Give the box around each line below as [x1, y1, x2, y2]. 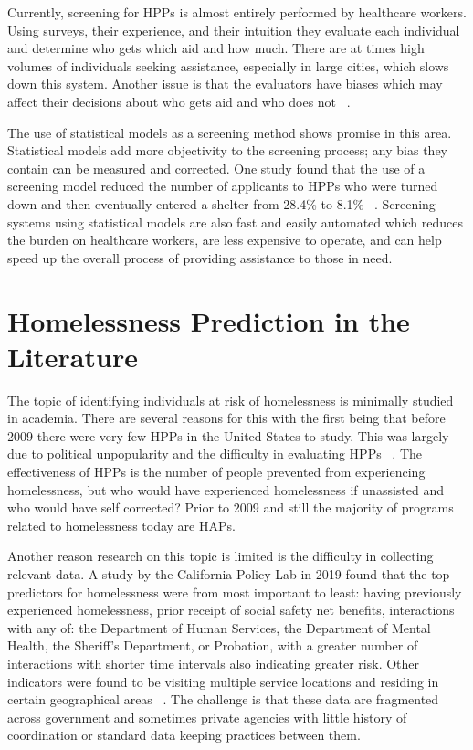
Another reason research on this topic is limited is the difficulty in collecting [7, 546, 434, 565]
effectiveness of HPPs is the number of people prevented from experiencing [7, 462, 426, 481]
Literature [7, 337, 138, 375]
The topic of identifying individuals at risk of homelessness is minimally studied [7, 390, 454, 409]
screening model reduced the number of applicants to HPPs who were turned [7, 176, 438, 195]
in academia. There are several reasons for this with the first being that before [7, 408, 446, 428]
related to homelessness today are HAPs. [7, 515, 236, 534]
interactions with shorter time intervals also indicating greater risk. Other [7, 653, 420, 672]
